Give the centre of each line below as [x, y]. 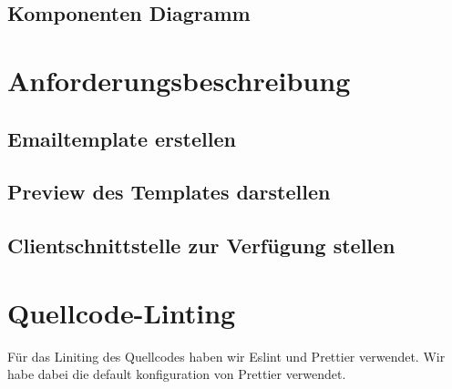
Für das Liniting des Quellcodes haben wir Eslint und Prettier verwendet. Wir [226, 356]
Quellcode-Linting [122, 312]
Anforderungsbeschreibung [179, 80]
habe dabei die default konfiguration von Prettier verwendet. [177, 374]
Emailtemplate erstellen [122, 138]
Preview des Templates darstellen [169, 192]
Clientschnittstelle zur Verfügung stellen [201, 246]
